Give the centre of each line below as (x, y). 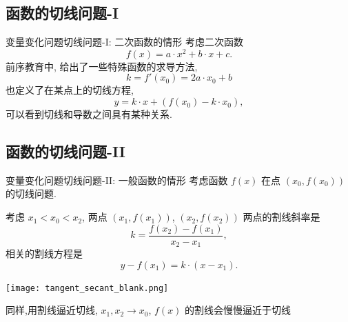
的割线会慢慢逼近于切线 (238, 310)
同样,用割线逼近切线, (52, 310)
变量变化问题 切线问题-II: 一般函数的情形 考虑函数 (117, 180)
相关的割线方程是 (44, 253)
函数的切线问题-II (66, 151)
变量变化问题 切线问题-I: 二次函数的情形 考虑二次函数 (124, 42)
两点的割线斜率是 (282, 217)
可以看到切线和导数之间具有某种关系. (89, 114)
